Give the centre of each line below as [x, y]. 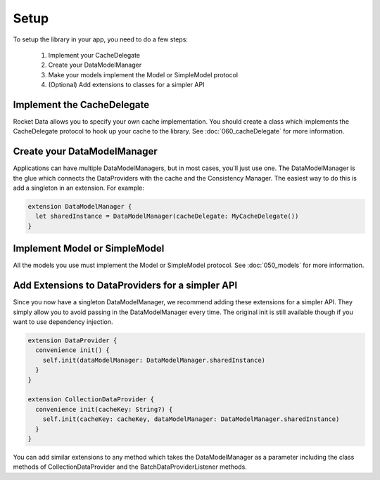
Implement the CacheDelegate [81, 104]
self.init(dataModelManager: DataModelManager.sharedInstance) [154, 360]
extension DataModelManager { [80, 207]
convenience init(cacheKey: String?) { [104, 409]
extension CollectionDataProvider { [91, 400]
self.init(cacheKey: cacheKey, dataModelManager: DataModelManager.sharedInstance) [191, 419]
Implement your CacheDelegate [94, 55]
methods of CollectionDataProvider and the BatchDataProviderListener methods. [130, 467]
